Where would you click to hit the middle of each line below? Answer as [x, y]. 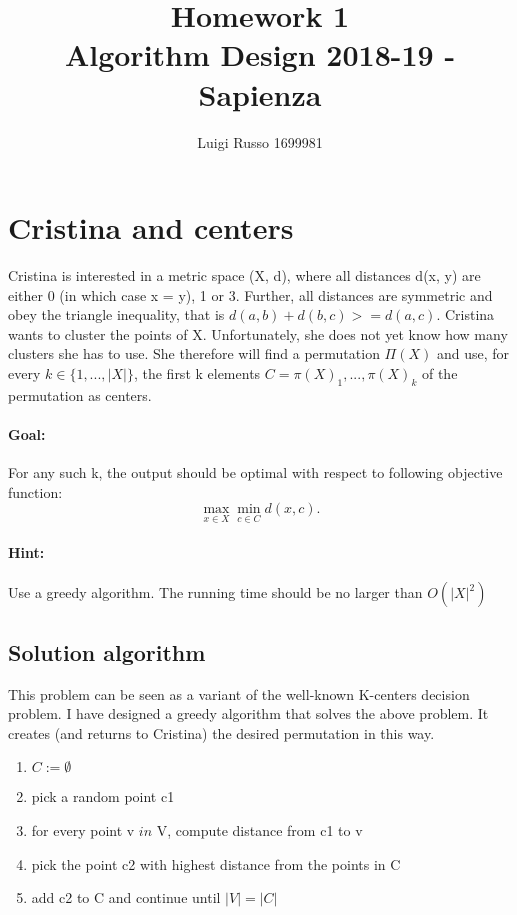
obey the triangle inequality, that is [116, 314]
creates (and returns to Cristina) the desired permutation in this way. [221, 732]
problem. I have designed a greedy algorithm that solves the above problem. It [248, 713]
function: [35, 491]
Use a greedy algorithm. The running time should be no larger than [215, 592]
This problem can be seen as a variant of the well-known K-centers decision [239, 693]
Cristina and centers [151, 227]
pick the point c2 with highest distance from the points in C [216, 863]
